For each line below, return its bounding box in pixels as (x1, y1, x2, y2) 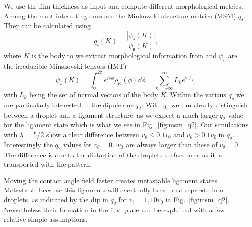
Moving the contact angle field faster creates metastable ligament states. (4, 175, 219, 185)
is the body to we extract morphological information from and (32, 50, 217, 60)
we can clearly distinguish (171, 99, 248, 109)
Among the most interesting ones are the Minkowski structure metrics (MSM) (4, 10, 236, 20)
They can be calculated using (4, 20, 91, 31)
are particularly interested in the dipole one (4, 99, 134, 109)
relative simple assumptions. (4, 214, 88, 224)
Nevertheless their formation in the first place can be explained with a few (4, 204, 225, 214)
